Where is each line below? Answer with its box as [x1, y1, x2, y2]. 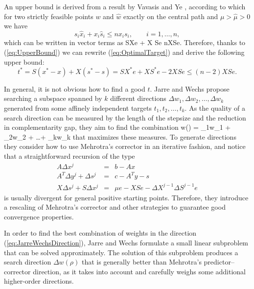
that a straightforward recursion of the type [4, 150, 135, 161]
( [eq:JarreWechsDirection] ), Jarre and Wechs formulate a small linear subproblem [4, 238, 249, 248]
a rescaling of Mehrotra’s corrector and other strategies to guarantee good [4, 202, 226, 212]
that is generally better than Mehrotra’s [81, 257, 202, 267]
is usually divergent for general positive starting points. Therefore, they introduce [4, 192, 249, 202]
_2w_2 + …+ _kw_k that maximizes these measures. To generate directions [4, 131, 236, 142]
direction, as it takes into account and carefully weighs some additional [33, 266, 246, 276]
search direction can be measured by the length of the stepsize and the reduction [4, 112, 246, 122]
